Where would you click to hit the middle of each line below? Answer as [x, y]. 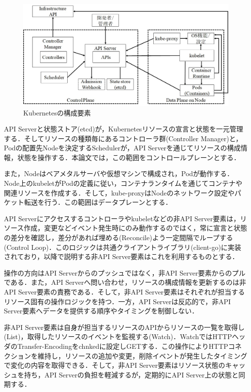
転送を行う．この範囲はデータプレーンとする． [98, 202]
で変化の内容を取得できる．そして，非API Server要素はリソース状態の [115, 365]
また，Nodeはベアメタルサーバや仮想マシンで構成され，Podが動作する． [119, 173]
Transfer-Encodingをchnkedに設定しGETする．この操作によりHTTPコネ [129, 346]
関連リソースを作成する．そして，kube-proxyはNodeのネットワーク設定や [119, 192]
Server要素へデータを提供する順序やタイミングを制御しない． [101, 311]
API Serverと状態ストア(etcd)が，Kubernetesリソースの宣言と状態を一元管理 [124, 129]
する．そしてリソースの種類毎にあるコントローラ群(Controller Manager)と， [123, 138]
